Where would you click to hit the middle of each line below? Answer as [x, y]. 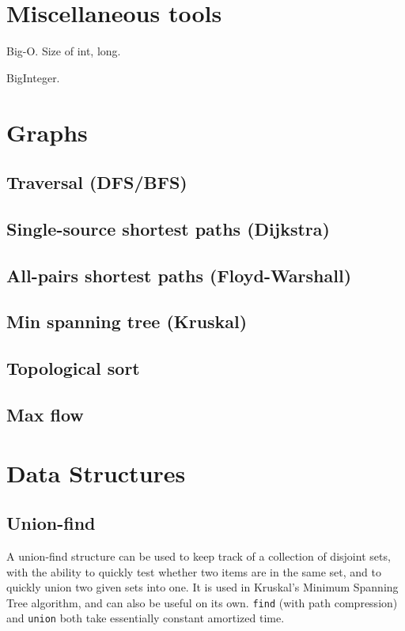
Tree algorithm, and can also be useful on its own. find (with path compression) [202, 602]
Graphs [47, 132]
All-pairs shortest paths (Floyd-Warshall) [179, 275]
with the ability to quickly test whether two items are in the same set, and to [194, 571]
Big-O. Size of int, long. [64, 51]
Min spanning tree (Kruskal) [127, 321]
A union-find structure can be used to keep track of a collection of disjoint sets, [199, 555]
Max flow [45, 414]
